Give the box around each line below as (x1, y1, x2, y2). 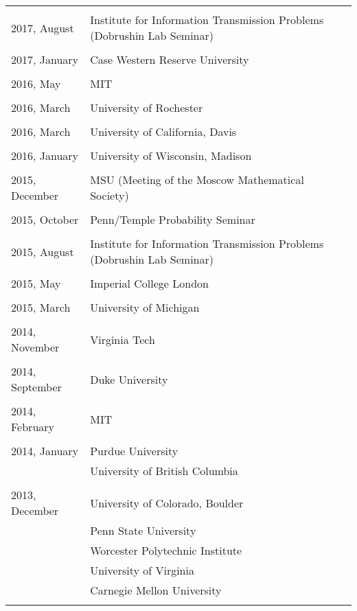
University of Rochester (90, 100, 203, 115)
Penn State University (90, 522, 196, 538)
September (11, 379, 62, 395)
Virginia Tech (90, 331, 155, 347)
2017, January (11, 51, 79, 67)
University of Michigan (90, 299, 200, 315)
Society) (90, 187, 129, 203)
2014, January (11, 443, 79, 459)
